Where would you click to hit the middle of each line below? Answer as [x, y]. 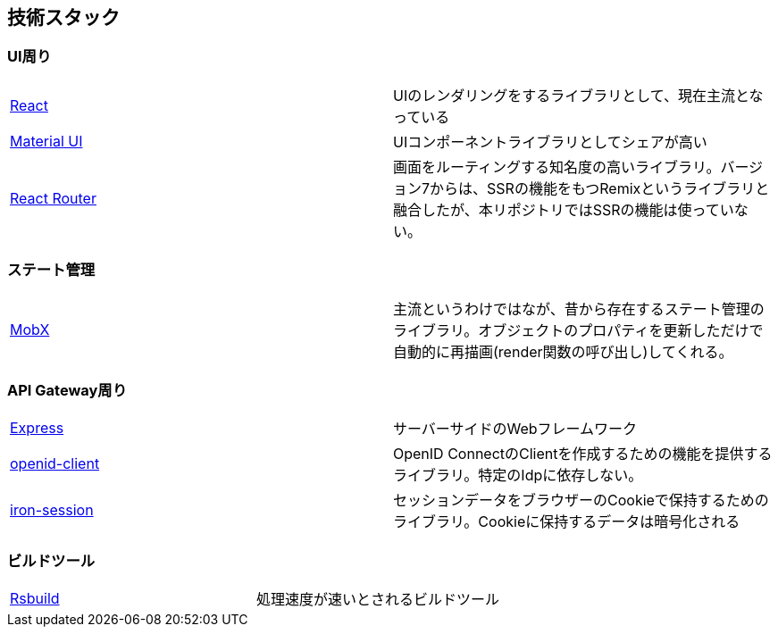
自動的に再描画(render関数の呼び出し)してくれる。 [563, 351]
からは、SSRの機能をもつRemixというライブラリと [600, 188]
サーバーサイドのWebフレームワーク [515, 429]
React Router [53, 198]
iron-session [52, 510]
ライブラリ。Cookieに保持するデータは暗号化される [567, 522]
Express [37, 428]
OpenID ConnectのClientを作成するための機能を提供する [583, 454]
